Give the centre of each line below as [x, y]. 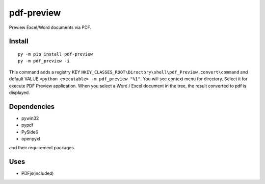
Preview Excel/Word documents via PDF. [50, 27]
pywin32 [30, 118]
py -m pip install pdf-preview [55, 54]
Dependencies [32, 106]
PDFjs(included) [38, 173]
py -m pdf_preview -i [44, 61]
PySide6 [30, 132]
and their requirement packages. [42, 148]
